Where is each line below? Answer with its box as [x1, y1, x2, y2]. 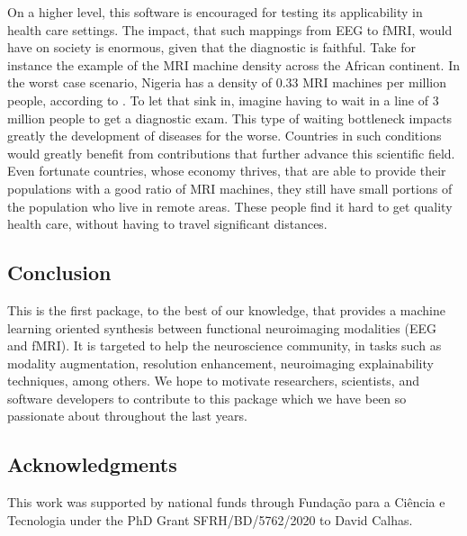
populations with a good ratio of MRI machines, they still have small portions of [7, 178, 453, 197]
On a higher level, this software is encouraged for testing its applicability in [7, 3, 423, 21]
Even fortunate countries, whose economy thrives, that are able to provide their [7, 161, 446, 180]
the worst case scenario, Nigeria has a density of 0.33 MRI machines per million [7, 73, 447, 92]
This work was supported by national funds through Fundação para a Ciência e [7, 493, 445, 512]
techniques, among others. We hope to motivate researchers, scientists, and [7, 371, 419, 390]
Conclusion [7, 259, 112, 286]
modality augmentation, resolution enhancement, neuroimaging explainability [7, 353, 434, 372]
